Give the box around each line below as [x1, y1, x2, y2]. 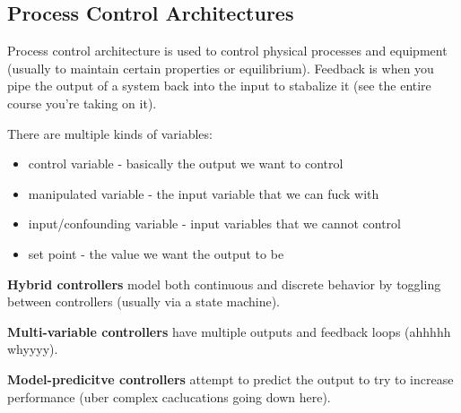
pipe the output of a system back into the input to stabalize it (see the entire [7, 76, 431, 95]
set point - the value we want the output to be [28, 244, 284, 262]
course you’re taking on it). [7, 93, 157, 112]
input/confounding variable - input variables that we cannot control [28, 214, 401, 233]
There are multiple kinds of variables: [7, 124, 213, 142]
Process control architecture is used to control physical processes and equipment [7, 41, 448, 60]
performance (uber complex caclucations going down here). [7, 387, 331, 406]
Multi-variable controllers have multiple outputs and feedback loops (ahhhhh [7, 322, 451, 340]
